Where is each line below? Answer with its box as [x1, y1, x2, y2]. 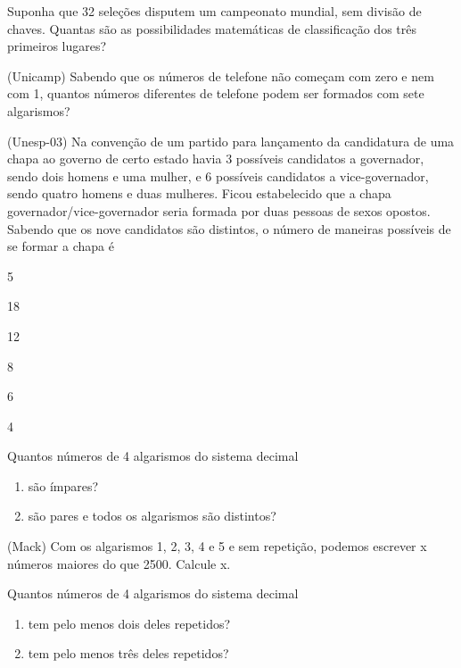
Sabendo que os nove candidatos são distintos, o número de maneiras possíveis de [7, 219, 451, 238]
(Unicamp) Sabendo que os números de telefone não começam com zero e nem [7, 66, 434, 85]
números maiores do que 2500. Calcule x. [7, 554, 231, 572]
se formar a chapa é [7, 237, 114, 255]
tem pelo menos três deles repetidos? [28, 644, 229, 663]
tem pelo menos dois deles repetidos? [28, 614, 231, 632]
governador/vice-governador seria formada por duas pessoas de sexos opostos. [7, 201, 431, 220]
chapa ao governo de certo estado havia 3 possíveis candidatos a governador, [7, 149, 424, 168]
